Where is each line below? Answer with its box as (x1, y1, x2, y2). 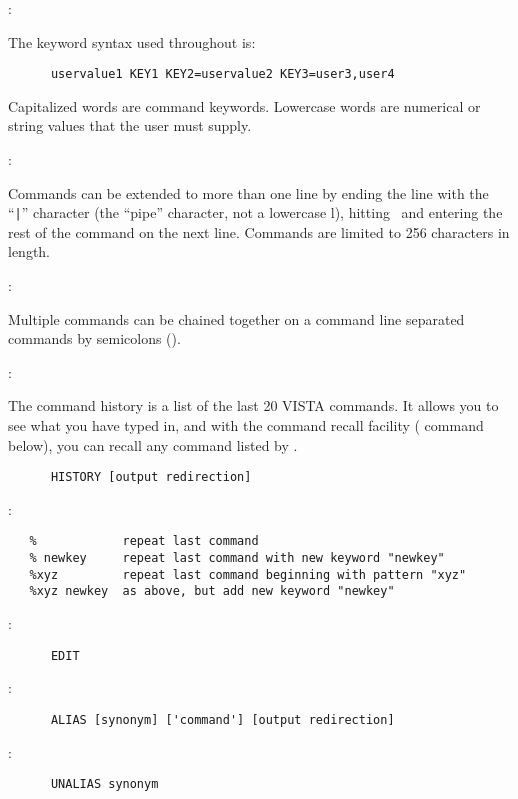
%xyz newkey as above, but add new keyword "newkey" (29, 584, 395, 599)
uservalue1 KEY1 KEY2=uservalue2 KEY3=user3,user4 (50, 67, 395, 82)
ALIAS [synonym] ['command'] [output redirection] (50, 712, 395, 727)
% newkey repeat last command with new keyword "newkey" (29, 551, 445, 566)
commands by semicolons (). (8, 328, 181, 349)
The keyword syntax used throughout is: (8, 31, 256, 52)
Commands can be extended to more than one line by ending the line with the (8, 182, 489, 203)
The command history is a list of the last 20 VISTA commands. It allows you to (8, 395, 499, 416)
